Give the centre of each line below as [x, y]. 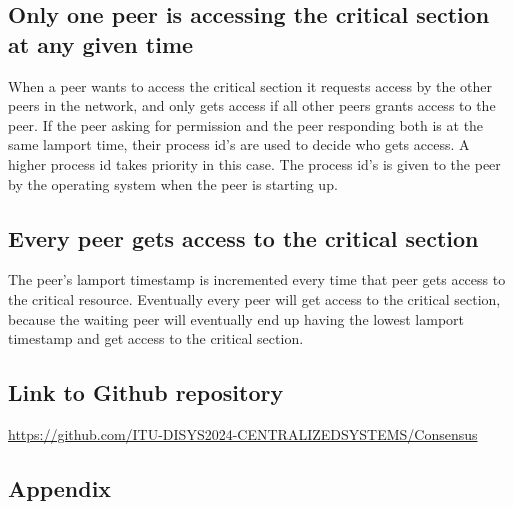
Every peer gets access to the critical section [243, 237]
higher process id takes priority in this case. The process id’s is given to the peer [254, 163]
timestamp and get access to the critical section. [156, 338]
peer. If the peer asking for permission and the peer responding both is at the [246, 124]
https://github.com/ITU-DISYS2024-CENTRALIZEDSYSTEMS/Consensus [243, 433]
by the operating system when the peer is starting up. [173, 183]
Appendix [60, 487]
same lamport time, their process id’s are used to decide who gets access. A [239, 144]
